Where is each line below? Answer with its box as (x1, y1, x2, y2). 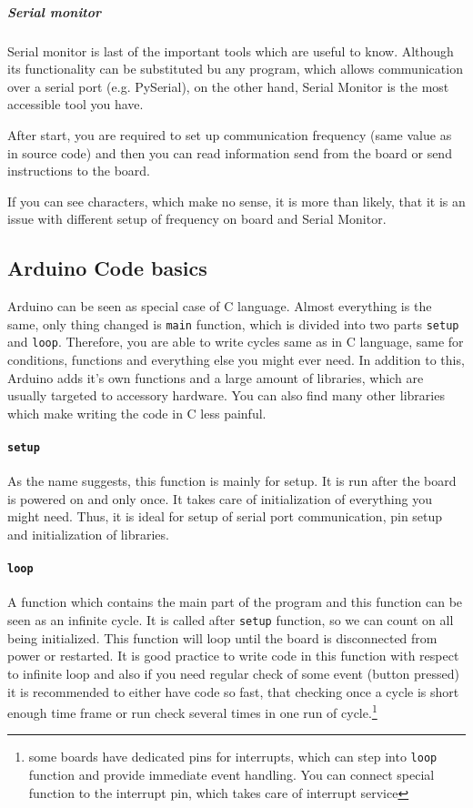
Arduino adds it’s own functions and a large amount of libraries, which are (7, 368, 424, 387)
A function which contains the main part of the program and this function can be (7, 592, 463, 611)
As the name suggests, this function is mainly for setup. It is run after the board (7, 471, 457, 490)
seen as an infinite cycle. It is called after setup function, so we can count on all (7, 611, 454, 630)
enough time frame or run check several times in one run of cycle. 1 (7, 701, 377, 722)
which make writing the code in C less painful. (7, 403, 267, 422)
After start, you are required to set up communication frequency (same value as (7, 125, 452, 144)
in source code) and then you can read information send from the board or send (7, 143, 452, 162)
